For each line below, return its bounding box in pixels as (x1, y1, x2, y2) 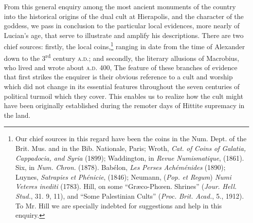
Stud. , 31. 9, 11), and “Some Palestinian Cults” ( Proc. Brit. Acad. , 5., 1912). (15, 191, 244, 201)
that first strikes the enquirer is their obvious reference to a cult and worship (4, 72, 233, 82)
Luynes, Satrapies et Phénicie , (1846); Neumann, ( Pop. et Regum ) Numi (15, 171, 232, 182)
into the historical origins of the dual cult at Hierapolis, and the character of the (4, 11, 244, 21)
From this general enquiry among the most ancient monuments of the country (4, 1, 236, 11)
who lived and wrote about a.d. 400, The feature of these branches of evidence (4, 62, 237, 72)
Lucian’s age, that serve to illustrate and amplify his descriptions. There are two (4, 30, 244, 40)
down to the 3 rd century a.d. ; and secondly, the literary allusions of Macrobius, (4, 51, 239, 63)
